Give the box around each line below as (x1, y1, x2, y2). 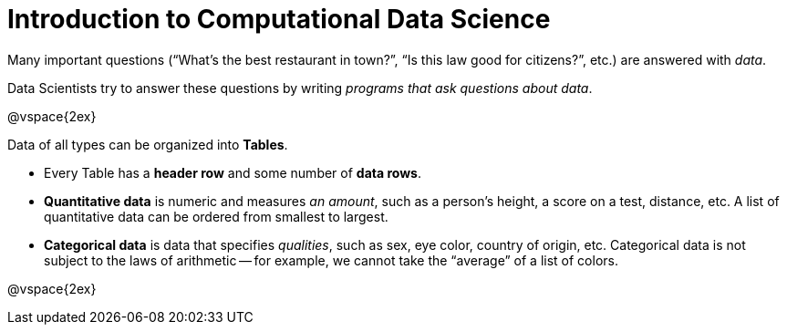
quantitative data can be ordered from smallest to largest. (44, 208, 388, 224)
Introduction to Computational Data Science (7, 4, 551, 35)
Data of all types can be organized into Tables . (7, 136, 288, 152)
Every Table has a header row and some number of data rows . (44, 164, 421, 181)
